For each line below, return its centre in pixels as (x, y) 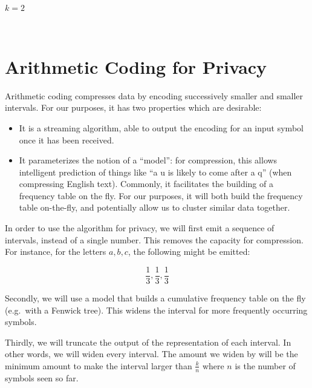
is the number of (265, 365)
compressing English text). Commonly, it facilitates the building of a (146, 184)
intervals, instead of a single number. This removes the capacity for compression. (154, 239)
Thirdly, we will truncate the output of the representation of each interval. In (148, 342)
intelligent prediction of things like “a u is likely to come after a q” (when (155, 172)
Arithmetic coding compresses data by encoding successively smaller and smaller (154, 95)
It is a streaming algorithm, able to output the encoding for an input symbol (161, 127)
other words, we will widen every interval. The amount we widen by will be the (151, 354)
